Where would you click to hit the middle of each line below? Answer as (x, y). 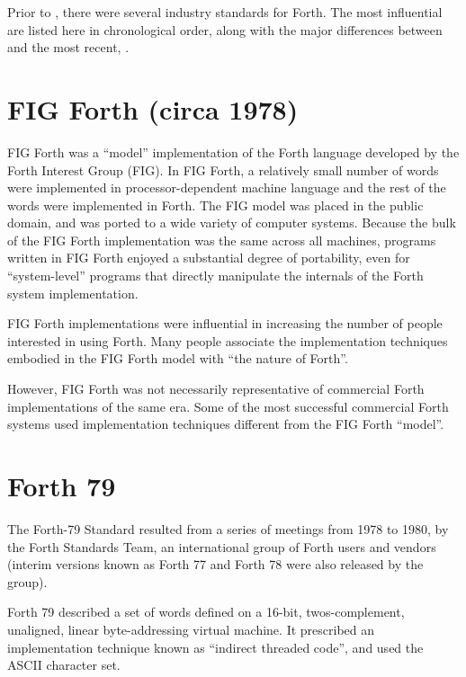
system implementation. (73, 293)
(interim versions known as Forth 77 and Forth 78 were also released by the (215, 564)
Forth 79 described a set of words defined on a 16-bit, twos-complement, (206, 612)
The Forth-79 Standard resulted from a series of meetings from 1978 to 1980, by (228, 528)
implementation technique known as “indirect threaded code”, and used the (215, 647)
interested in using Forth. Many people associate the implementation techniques (228, 340)
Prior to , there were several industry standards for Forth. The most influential (225, 12)
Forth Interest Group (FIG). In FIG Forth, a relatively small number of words (223, 169)
